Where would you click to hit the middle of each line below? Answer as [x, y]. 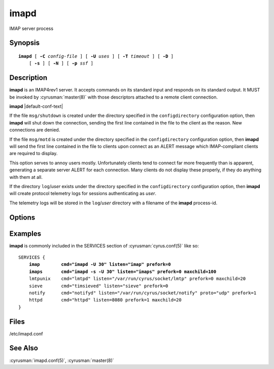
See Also [24, 348]
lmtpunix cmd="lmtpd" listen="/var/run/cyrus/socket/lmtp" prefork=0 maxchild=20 [137, 279]
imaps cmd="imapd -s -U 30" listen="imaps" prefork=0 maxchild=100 [123, 271]
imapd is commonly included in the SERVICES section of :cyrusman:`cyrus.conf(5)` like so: [104, 245]
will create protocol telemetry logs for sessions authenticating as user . [83, 194]
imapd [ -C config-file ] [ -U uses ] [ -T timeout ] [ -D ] [96, 56]
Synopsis [25, 43]
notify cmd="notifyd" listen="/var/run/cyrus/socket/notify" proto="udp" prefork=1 [143, 293]
